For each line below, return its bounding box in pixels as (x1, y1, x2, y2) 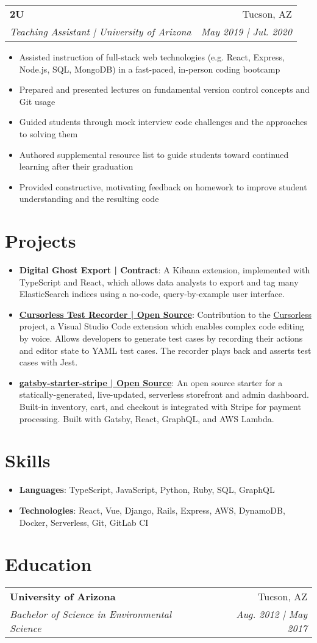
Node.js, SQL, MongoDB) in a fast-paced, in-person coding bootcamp (19, 62, 280, 75)
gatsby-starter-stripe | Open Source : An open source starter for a (19, 376, 283, 389)
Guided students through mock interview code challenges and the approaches (19, 115, 308, 128)
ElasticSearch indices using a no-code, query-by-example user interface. (19, 287, 285, 300)
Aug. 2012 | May (236, 607, 307, 622)
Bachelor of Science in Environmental (10, 607, 172, 622)
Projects (5, 228, 76, 253)
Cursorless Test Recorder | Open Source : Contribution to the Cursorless (19, 307, 312, 320)
